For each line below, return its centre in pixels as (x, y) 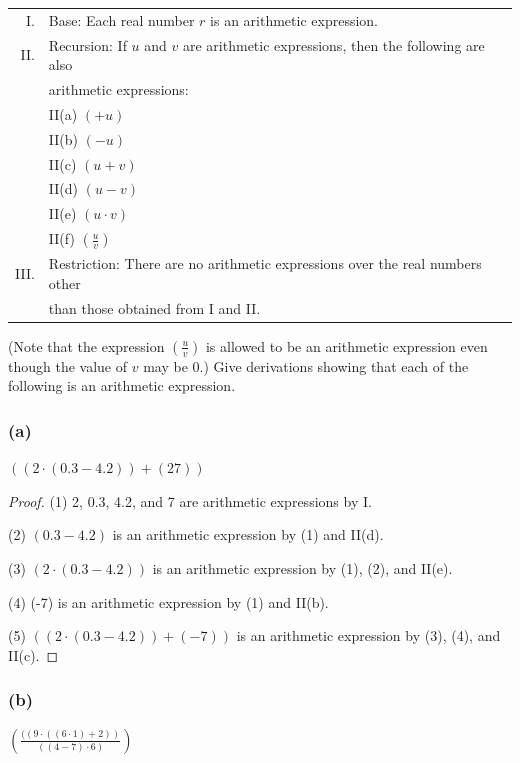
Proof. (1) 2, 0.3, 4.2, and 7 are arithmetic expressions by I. (190, 500)
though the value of (68, 365)
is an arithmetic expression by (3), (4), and (368, 635)
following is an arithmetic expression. (122, 385)
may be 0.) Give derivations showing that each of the (306, 365)
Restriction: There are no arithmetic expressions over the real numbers (265, 263)
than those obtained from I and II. (154, 307)
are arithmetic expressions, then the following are (333, 44)
